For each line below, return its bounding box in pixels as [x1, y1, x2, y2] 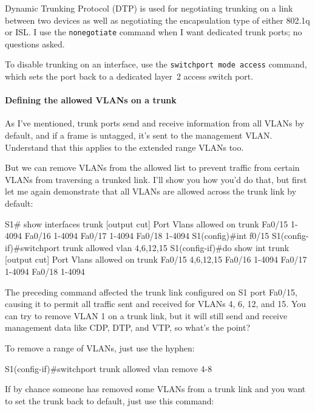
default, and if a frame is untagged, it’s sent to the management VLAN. [5, 129, 273, 142]
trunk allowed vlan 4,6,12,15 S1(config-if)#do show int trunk [63, 241, 290, 254]
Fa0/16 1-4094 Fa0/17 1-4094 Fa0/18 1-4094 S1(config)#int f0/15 [24, 229, 269, 242]
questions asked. [5, 37, 65, 50]
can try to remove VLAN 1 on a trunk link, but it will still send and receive [5, 309, 288, 322]
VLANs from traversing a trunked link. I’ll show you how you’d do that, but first [5, 173, 307, 185]
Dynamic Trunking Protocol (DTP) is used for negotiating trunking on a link [5, 2, 293, 14]
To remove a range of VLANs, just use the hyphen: [5, 341, 195, 354]
